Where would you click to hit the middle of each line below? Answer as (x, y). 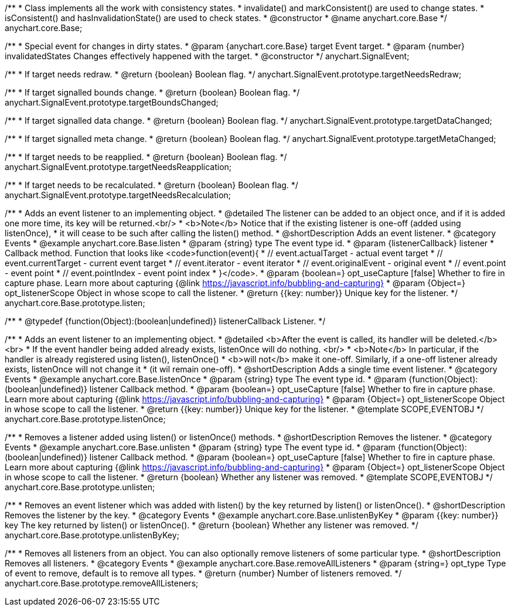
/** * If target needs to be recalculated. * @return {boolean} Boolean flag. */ (151, 185)
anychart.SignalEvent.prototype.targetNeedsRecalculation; (118, 195)
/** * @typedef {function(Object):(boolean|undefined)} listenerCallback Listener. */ (165, 321)
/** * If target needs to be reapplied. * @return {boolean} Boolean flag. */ (146, 157)
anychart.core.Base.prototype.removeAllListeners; (102, 583)
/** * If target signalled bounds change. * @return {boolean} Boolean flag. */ (152, 92)
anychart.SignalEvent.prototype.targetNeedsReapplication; (118, 167)
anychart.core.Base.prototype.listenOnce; (85, 419)
